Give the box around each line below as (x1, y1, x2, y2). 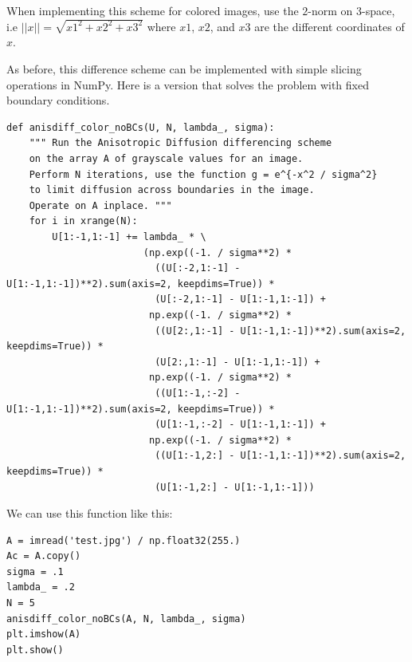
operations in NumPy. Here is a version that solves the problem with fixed (6, 76, 369, 93)
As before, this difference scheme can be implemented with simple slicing (6, 61, 362, 77)
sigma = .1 (6, 565, 64, 577)
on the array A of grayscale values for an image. (29, 153, 304, 165)
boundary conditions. (6, 92, 110, 108)
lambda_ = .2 (6, 581, 75, 593)
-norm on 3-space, (308, 2, 395, 18)
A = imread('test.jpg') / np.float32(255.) (6, 534, 241, 546)
